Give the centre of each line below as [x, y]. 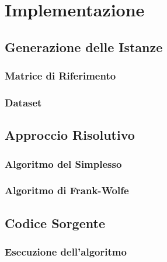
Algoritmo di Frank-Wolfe [67, 190]
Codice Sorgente [55, 223]
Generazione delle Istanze [84, 46]
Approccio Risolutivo [70, 135]
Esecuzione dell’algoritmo [66, 252]
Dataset [23, 102]
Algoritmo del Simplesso [63, 163]
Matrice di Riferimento [60, 76]
